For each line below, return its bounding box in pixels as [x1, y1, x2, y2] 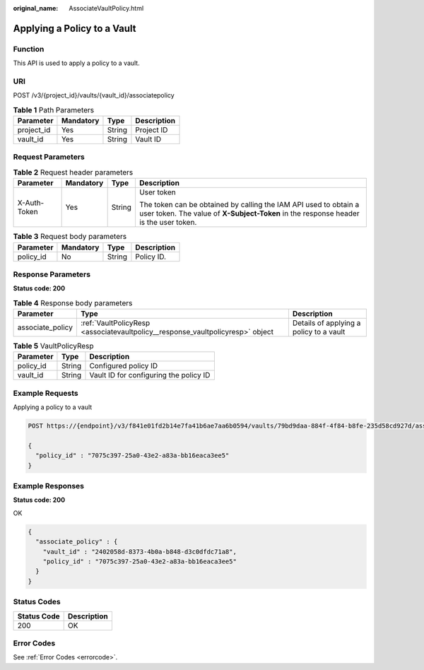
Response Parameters [13, 269, 91, 279]
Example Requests [13, 388, 78, 398]
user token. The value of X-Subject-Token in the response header [139, 208, 360, 218]
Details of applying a [292, 318, 361, 328]
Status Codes [13, 597, 61, 607]
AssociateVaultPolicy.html [69, 4, 144, 12]
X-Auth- [17, 198, 45, 208]
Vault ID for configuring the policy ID [89, 370, 211, 380]
